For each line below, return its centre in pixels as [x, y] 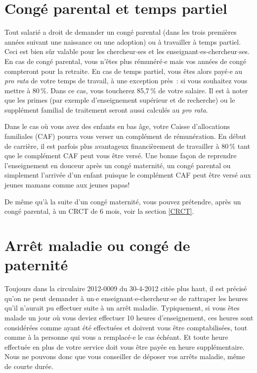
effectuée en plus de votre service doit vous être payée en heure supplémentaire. [125, 346]
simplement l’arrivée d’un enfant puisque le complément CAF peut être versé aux [128, 175]
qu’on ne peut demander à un [49, 298]
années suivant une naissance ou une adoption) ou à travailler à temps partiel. [123, 41]
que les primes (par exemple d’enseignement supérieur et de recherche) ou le [120, 100]
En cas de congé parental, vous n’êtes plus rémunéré [84, 61]
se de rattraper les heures [210, 298]
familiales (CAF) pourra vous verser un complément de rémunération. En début [126, 136]
